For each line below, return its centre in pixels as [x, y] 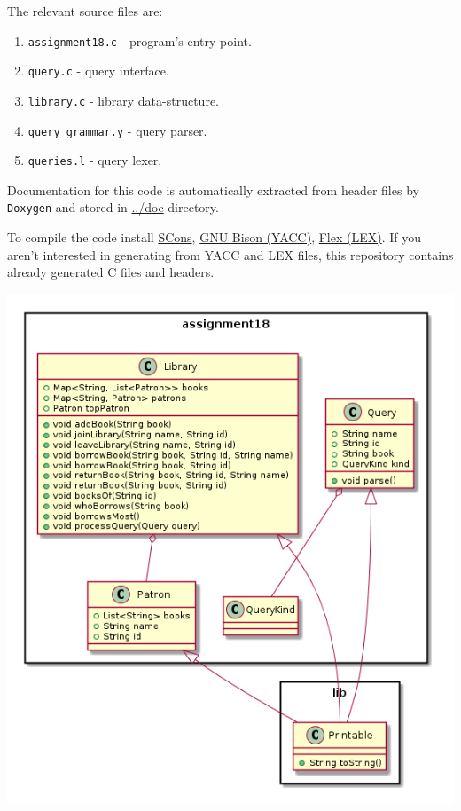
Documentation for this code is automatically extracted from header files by [213, 189]
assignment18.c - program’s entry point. [140, 40]
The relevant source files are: [85, 11]
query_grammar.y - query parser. [117, 130]
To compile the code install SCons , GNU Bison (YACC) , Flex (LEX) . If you [215, 237]
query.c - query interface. [98, 71]
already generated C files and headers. [111, 272]
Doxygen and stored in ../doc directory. [113, 207]
